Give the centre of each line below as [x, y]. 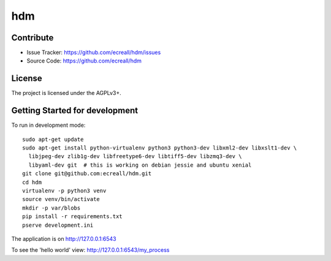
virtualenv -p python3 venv [64, 191]
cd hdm [32, 182]
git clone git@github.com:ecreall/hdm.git [87, 174]
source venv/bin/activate [61, 199]
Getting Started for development [74, 111]
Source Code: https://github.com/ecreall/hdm [84, 61]
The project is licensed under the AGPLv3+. [67, 93]
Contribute [32, 38]
